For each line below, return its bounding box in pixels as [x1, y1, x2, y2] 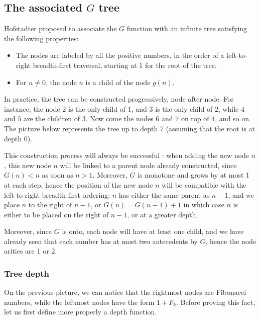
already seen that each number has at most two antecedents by [4, 235, 198, 246]
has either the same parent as [118, 189, 210, 200]
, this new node [4, 159, 51, 170]
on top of [181, 113, 209, 124]
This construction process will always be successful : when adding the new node [4, 150, 249, 161]
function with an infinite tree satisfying [126, 23, 247, 34]
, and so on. [215, 113, 251, 124]
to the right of [28, 199, 72, 210]
